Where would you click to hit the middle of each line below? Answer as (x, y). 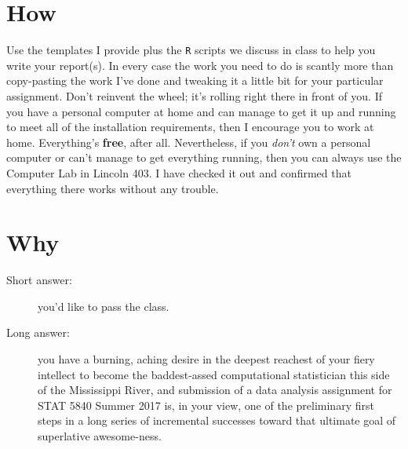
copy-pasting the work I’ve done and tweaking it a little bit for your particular (195, 80)
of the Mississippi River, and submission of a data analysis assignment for (215, 390)
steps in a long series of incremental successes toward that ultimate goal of (217, 420)
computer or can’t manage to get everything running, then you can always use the (204, 157)
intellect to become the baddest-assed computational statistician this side (214, 374)
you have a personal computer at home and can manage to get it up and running (201, 111)
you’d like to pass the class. (104, 306)
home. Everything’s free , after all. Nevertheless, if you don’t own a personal (189, 142)
